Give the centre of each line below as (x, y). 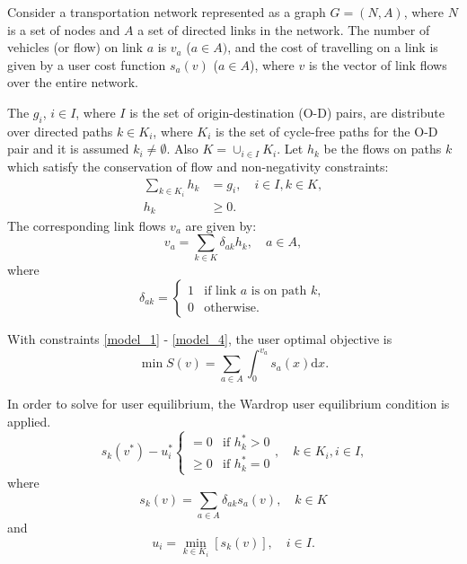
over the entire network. (73, 82)
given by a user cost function (87, 64)
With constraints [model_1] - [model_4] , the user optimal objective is (200, 339)
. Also (182, 149)
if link (220, 291)
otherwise (230, 308)
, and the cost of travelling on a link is (333, 47)
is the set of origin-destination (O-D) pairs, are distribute (287, 112)
